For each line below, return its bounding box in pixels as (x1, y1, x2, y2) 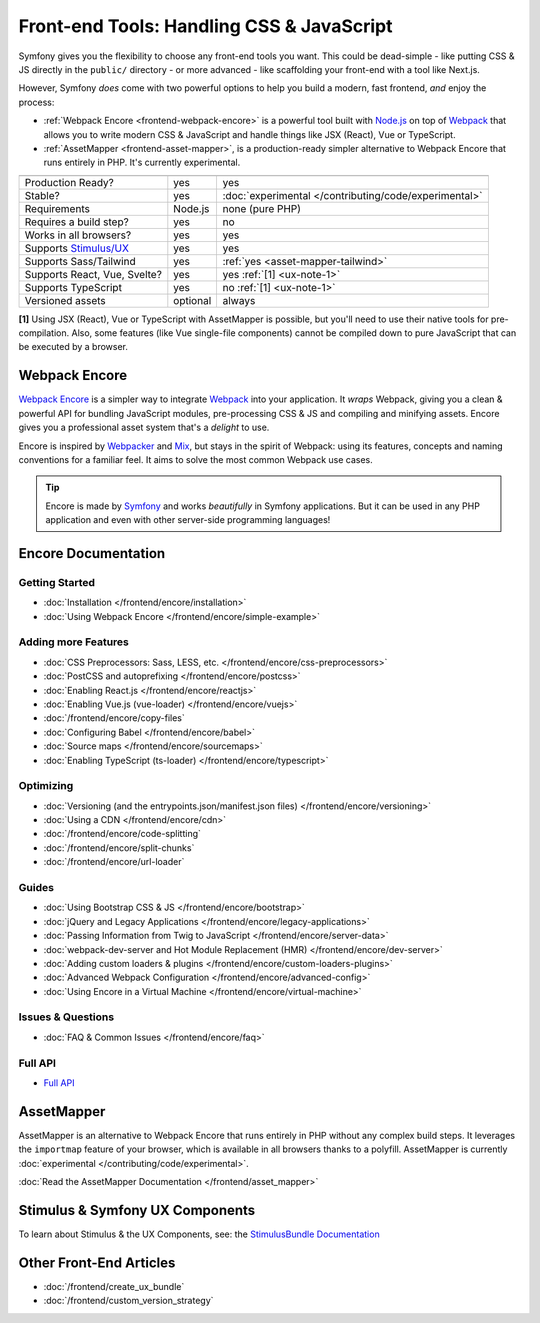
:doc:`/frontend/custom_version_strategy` (43, 1295, 214, 1307)
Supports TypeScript (24, 280, 122, 294)
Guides (18, 880, 55, 894)
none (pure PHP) (222, 201, 302, 215)
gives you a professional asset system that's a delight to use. (18, 421, 270, 434)
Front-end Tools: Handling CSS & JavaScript (18, 15, 393, 37)
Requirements (24, 201, 90, 215)
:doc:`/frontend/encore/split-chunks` (43, 841, 195, 854)
